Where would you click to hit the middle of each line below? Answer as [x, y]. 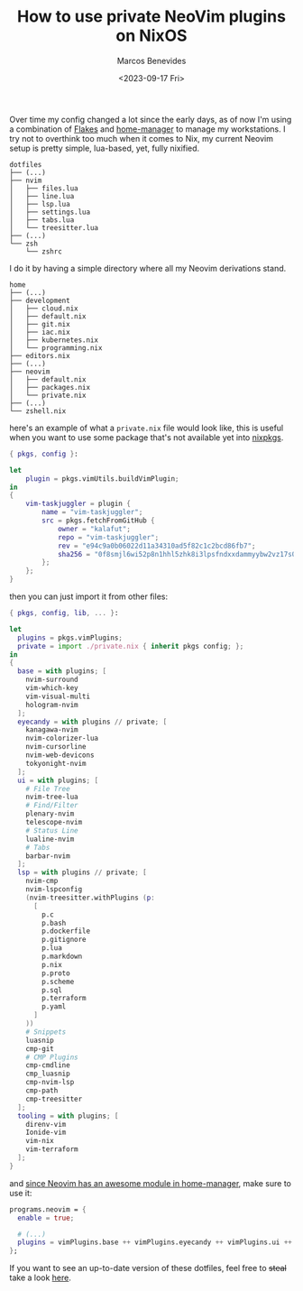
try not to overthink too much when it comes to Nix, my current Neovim [141, 138]
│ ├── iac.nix [40, 332]
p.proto [56, 973]
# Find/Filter [52, 806]
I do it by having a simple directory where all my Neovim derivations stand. [148, 268]
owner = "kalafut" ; [94, 529]
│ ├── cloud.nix [44, 309]
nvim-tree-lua [52, 797]
